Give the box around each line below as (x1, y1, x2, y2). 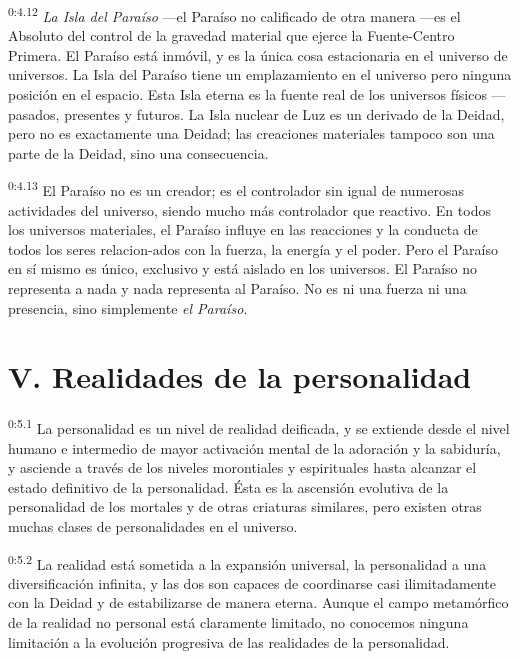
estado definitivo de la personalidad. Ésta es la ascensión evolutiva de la (8, 476, 449, 497)
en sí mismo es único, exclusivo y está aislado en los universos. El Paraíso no (8, 258, 478, 279)
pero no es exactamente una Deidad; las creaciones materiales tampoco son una (8, 123, 495, 144)
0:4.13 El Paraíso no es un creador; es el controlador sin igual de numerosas (8, 177, 464, 201)
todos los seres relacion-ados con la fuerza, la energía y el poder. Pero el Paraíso (8, 238, 498, 259)
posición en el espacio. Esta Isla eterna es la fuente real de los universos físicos (8, 84, 487, 105)
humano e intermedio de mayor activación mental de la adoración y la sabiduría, (8, 437, 501, 458)
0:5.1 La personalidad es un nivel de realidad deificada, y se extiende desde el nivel (8, 415, 510, 438)
